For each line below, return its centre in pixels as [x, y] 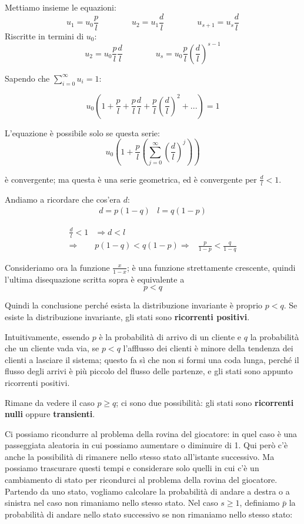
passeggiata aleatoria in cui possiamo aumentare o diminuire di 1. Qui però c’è [146, 445]
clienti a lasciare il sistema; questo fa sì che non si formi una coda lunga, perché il [152, 359]
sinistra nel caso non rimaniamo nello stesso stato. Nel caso [111, 503]
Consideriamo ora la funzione [57, 267]
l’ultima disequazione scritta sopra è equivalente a [95, 279]
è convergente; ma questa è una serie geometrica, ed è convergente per [131, 179]
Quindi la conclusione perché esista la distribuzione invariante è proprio [134, 305]
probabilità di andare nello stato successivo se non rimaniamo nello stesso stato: [149, 514]
